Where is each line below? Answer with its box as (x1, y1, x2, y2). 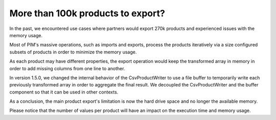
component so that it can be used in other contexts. (9, 89, 119, 95)
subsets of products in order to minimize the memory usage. (9, 49, 137, 55)
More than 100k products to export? (9, 8, 166, 19)
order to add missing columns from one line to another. (9, 65, 125, 71)
